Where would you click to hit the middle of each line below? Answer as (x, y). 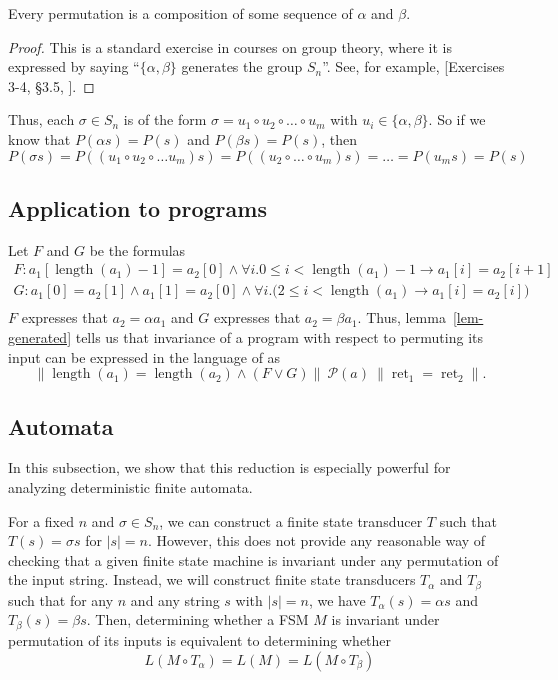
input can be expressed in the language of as (144, 356)
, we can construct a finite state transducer (291, 520)
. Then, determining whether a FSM (197, 619)
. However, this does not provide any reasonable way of (317, 540)
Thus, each (41, 119)
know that (39, 138)
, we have (337, 599)
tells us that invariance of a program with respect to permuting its (279, 337)
